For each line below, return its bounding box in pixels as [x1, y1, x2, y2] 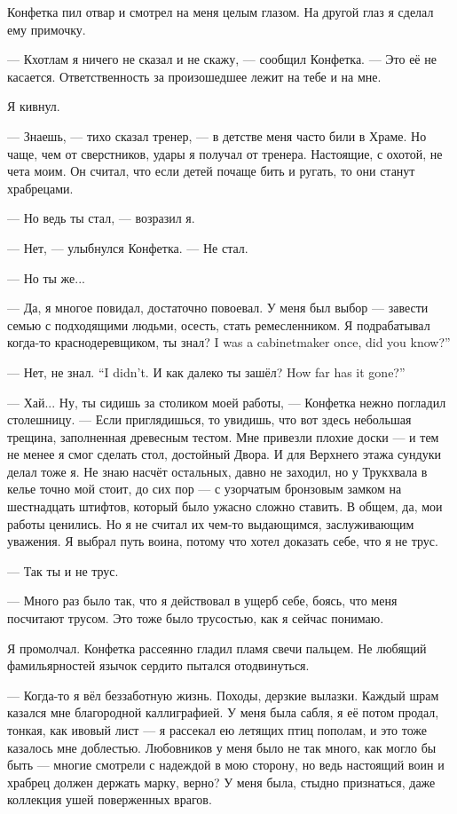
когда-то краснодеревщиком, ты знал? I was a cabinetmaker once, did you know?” [7, 333, 451, 352]
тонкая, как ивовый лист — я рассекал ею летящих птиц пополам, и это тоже [7, 721, 428, 739]
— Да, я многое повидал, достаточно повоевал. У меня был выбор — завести [7, 298, 429, 317]
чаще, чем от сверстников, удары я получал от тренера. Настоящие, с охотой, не [7, 144, 443, 162]
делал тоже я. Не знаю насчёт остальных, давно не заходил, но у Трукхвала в [7, 462, 428, 480]
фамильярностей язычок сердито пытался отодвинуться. [7, 656, 310, 675]
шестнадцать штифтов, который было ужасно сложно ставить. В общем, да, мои [7, 497, 443, 516]
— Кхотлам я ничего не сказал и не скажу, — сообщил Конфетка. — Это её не [7, 50, 437, 68]
